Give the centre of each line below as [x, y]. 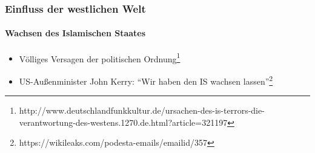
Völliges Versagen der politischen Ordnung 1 [100, 57]
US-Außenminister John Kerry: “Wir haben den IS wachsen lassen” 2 [146, 80]
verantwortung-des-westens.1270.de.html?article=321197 [123, 122]
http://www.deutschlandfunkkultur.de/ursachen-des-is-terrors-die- [142, 110]
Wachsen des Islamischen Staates [75, 33]
